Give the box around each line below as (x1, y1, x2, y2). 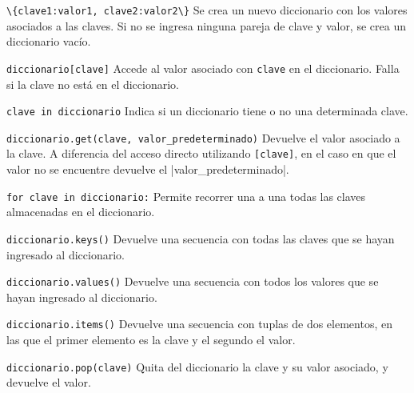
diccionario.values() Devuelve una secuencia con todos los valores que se (6, 273, 379, 290)
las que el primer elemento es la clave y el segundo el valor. (6, 331, 296, 348)
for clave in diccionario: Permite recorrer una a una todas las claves (6, 187, 366, 204)
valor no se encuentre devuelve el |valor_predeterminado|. (6, 161, 289, 178)
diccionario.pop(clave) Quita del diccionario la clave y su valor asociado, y (6, 358, 388, 375)
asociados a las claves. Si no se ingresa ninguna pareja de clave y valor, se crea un (6, 17, 406, 34)
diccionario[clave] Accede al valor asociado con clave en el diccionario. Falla (6, 59, 400, 76)
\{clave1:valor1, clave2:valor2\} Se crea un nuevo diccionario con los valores (6, 2, 408, 18)
